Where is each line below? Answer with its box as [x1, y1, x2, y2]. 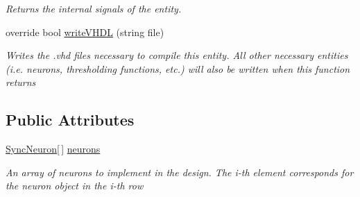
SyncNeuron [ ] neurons [6, 142, 101, 156]
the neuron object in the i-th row [6, 178, 144, 193]
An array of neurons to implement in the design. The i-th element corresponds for [6, 164, 354, 179]
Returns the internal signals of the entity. [6, 1, 182, 15]
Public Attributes [6, 109, 135, 130]
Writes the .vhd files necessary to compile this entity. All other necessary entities [6, 48, 348, 62]
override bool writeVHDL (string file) [6, 24, 164, 39]
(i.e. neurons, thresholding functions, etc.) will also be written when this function [6, 61, 350, 76]
